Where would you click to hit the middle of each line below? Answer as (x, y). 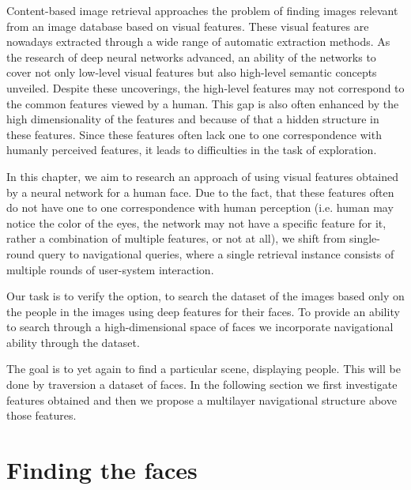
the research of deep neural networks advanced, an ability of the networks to (191, 57)
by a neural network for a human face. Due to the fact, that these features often (200, 192)
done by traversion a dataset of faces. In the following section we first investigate (202, 384)
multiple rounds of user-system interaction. (110, 269)
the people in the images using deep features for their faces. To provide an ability (203, 311)
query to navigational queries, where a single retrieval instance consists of (216, 253)
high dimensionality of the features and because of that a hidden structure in (193, 119)
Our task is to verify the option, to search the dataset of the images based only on (205, 296)
